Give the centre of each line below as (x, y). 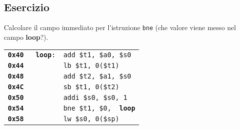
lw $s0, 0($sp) (91, 119)
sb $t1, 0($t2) (91, 87)
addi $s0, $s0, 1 (95, 98)
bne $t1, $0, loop (99, 108)
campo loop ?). (26, 37)
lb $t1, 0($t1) (91, 66)
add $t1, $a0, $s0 (97, 55)
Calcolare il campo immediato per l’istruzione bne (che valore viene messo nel (120, 27)
